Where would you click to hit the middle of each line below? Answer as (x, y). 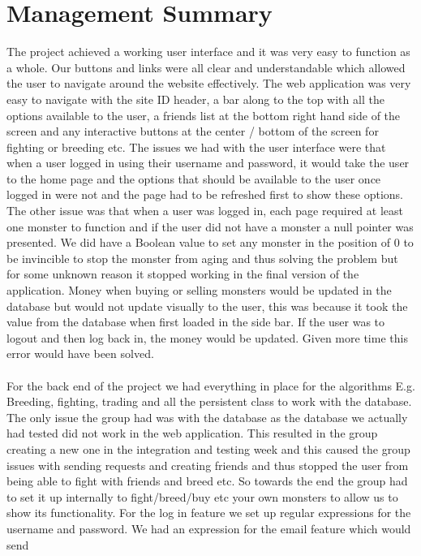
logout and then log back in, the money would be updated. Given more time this (207, 337)
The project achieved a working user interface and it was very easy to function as (208, 52)
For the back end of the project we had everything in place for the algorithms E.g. (211, 385)
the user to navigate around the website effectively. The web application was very (209, 83)
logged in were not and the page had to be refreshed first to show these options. (205, 194)
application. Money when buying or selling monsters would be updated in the (199, 290)
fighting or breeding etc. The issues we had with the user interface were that (196, 147)
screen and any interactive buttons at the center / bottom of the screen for (193, 131)
